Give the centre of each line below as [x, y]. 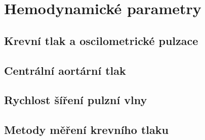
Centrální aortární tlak [65, 70]
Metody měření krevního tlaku [86, 130]
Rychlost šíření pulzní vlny [76, 100]
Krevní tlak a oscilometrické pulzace [101, 40]
